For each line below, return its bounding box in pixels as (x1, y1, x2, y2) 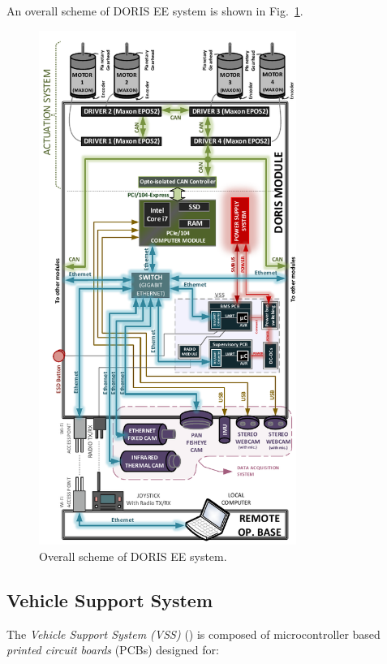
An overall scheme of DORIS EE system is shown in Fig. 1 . (6, 2, 303, 19)
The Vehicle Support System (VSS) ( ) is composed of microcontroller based (6, 625, 381, 642)
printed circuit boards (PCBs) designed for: (6, 641, 219, 658)
